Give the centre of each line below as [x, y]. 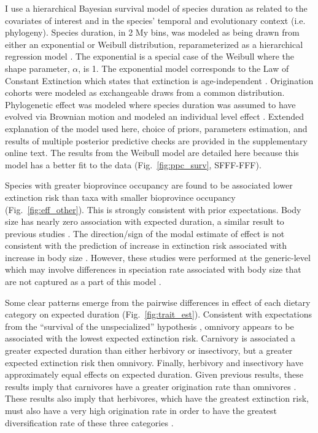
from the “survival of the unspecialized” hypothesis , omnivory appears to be [149, 326]
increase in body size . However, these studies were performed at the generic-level [158, 257]
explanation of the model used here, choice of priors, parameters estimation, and [156, 128]
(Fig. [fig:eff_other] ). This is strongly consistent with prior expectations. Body [153, 209]
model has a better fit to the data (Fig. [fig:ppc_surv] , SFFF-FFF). [133, 164]
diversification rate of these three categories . [89, 422]
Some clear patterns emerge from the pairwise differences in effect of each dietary [158, 302]
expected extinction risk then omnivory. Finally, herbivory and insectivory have [154, 362]
